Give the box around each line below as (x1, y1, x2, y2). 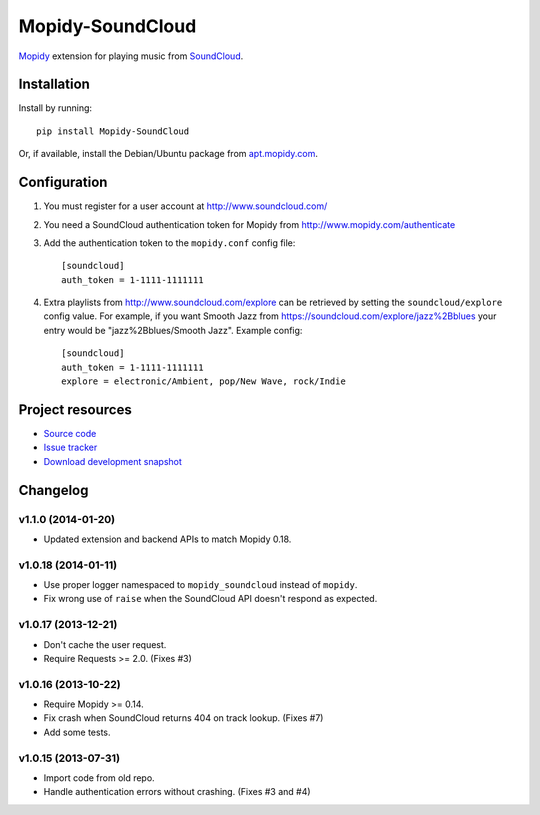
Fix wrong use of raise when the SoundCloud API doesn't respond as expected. (43, 593, 378, 605)
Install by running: (18, 102, 93, 114)
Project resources (18, 401, 132, 418)
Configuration (18, 174, 108, 191)
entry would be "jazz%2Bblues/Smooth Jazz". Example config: (43, 324, 303, 336)
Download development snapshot (43, 455, 182, 467)
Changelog (18, 481, 89, 499)
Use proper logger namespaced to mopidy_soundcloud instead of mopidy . (43, 579, 358, 591)
